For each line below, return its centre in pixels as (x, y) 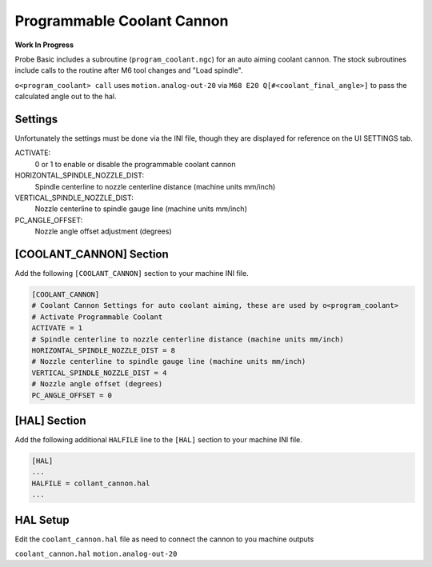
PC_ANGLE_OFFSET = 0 (72, 395)
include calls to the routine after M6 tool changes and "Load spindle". (129, 70)
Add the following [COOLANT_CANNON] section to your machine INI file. (132, 274)
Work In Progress (44, 45)
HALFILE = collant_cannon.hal (91, 483)
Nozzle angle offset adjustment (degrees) (103, 231)
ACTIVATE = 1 (57, 328)
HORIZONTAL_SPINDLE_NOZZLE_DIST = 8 (104, 350)
